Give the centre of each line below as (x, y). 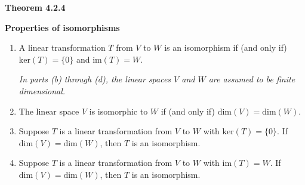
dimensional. (42, 90)
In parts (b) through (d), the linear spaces (95, 79)
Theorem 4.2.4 (35, 7)
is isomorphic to (118, 111)
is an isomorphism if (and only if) (226, 47)
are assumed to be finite (252, 79)
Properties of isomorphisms (62, 27)
